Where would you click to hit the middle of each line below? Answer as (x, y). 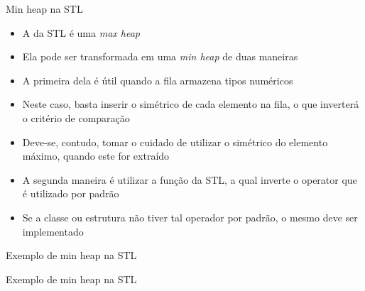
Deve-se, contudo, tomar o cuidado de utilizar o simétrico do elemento (175, 142)
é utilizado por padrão (71, 193)
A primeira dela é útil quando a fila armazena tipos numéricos (158, 80)
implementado (53, 231)
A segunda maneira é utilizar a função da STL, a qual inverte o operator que (190, 179)
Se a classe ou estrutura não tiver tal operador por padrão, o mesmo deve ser (190, 217)
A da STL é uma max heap (81, 32)
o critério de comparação (76, 117)
